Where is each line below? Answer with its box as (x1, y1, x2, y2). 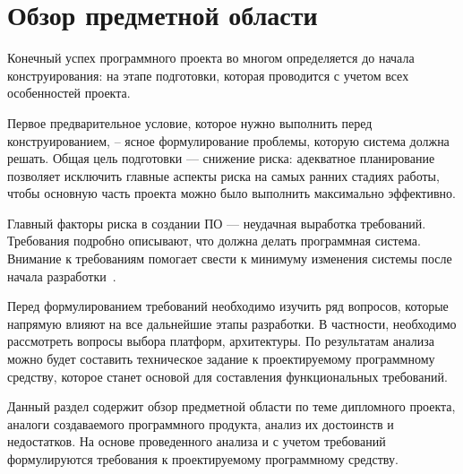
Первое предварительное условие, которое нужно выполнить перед (7, 113, 373, 132)
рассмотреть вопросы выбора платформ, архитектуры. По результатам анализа (7, 332, 434, 350)
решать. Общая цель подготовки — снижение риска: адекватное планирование (7, 149, 435, 168)
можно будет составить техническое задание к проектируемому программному (7, 349, 435, 368)
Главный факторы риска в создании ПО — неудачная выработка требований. (7, 213, 426, 232)
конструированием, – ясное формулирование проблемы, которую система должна (7, 131, 450, 150)
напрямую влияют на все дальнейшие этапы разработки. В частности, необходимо (7, 314, 457, 332)
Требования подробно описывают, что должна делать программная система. (7, 231, 421, 250)
